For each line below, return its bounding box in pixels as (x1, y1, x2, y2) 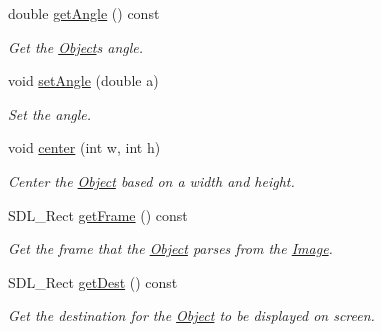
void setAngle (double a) (8, 70, 159, 91)
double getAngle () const (8, 3, 160, 23)
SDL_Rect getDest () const (8, 271, 178, 292)
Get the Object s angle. (8, 36, 144, 57)
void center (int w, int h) (8, 137, 161, 158)
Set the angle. (8, 103, 92, 124)
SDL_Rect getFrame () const (8, 204, 188, 225)
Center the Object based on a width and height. (8, 170, 295, 191)
